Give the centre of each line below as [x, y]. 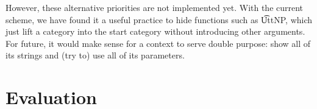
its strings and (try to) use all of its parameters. [95, 55]
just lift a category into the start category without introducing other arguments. [155, 31]
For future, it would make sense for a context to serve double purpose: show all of [158, 43]
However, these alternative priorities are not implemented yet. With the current [155, 7]
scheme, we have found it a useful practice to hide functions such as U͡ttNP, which [159, 19]
